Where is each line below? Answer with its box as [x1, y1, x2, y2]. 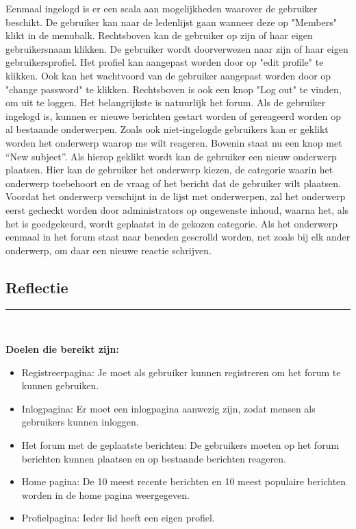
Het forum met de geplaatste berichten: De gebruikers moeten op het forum [21, 438, 340, 452]
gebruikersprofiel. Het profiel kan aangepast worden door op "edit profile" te [5, 55, 324, 69]
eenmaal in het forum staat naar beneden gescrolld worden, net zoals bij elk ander [5, 230, 351, 244]
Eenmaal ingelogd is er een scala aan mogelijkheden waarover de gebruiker [5, 1, 318, 15]
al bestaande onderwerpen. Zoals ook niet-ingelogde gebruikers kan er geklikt [5, 122, 329, 136]
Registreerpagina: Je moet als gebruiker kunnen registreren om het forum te [21, 365, 341, 379]
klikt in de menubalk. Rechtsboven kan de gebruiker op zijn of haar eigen [5, 28, 313, 42]
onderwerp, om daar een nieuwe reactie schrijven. [5, 243, 212, 257]
